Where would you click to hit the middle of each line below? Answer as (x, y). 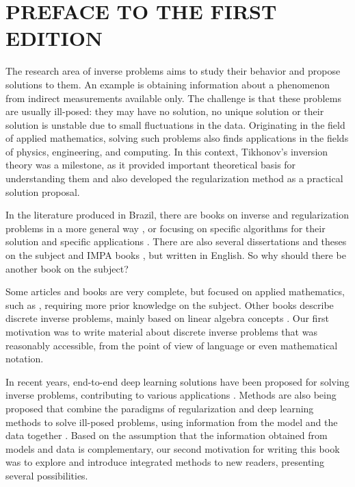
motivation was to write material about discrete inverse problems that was (161, 332)
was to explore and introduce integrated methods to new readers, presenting (165, 462)
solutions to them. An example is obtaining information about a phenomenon (168, 84)
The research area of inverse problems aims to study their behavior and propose (173, 71)
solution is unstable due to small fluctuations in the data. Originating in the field (175, 124)
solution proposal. (43, 191)
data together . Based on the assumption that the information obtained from (167, 435)
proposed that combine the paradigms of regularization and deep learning (160, 408)
